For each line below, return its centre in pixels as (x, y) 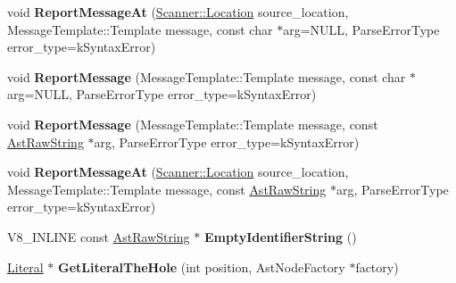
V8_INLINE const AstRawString (99, 236)
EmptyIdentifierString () (280, 236)
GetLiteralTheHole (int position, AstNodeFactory (202, 266)
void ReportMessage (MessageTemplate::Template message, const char (207, 76)
